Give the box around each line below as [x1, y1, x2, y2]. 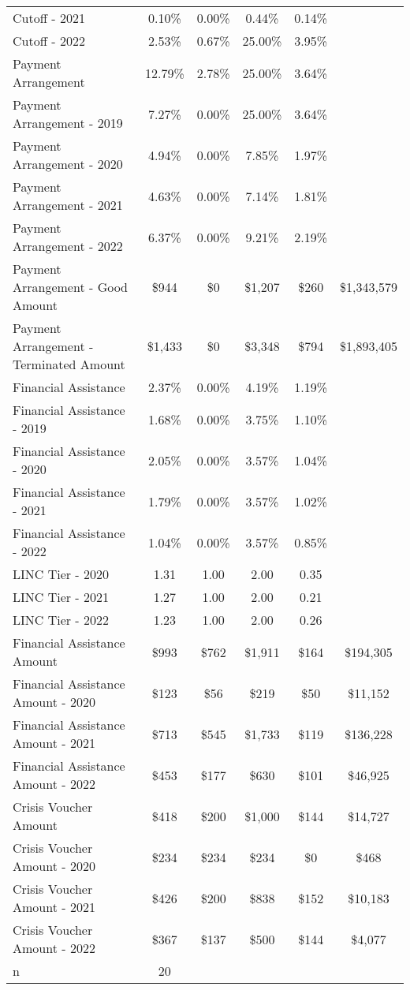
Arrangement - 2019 [13, 114, 123, 132]
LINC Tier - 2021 [13, 588, 110, 606]
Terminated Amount [13, 355, 125, 373]
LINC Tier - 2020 [13, 565, 110, 583]
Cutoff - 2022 [13, 32, 85, 50]
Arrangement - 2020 [13, 155, 123, 173]
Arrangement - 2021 [13, 196, 123, 214]
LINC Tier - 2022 [13, 611, 110, 629]
